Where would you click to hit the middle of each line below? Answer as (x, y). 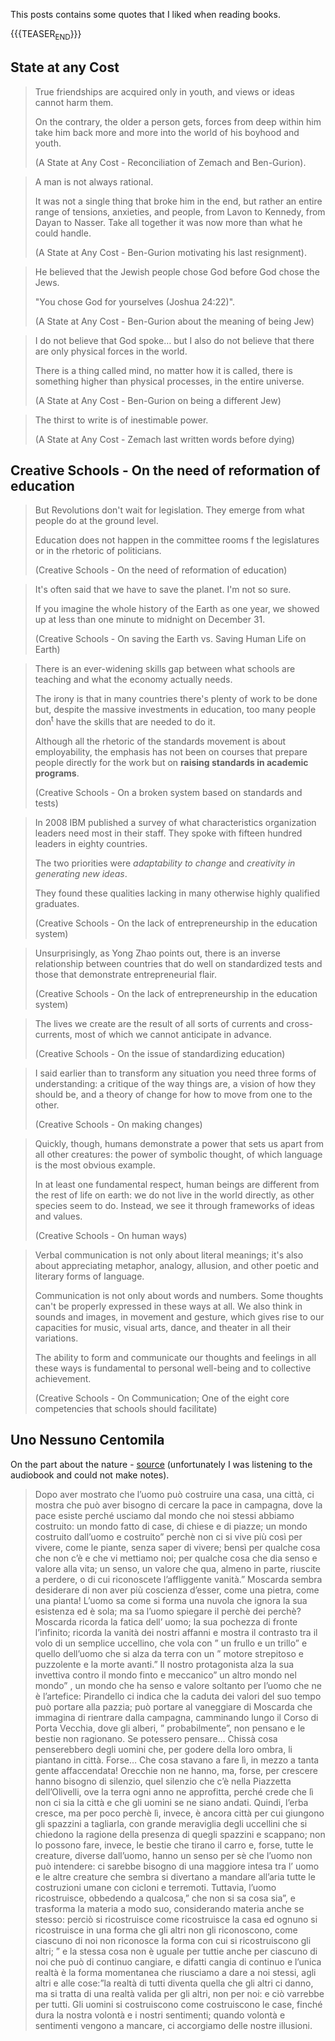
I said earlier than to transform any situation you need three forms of (175, 1073)
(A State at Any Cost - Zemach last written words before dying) (164, 439)
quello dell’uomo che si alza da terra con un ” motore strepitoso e (169, 1653)
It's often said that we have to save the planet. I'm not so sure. (163, 590)
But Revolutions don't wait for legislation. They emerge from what (169, 510)
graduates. (57, 904)
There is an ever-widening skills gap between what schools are (165, 669)
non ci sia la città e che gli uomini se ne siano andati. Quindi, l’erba (171, 1802)
